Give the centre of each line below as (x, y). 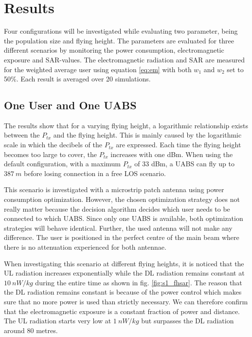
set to (235, 69)
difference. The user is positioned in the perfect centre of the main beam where (122, 237)
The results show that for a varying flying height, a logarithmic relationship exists (126, 125)
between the (22, 135)
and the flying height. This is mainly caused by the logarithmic (147, 135)
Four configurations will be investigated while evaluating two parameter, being (121, 31)
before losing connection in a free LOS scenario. (95, 173)
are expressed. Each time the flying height (179, 145)
